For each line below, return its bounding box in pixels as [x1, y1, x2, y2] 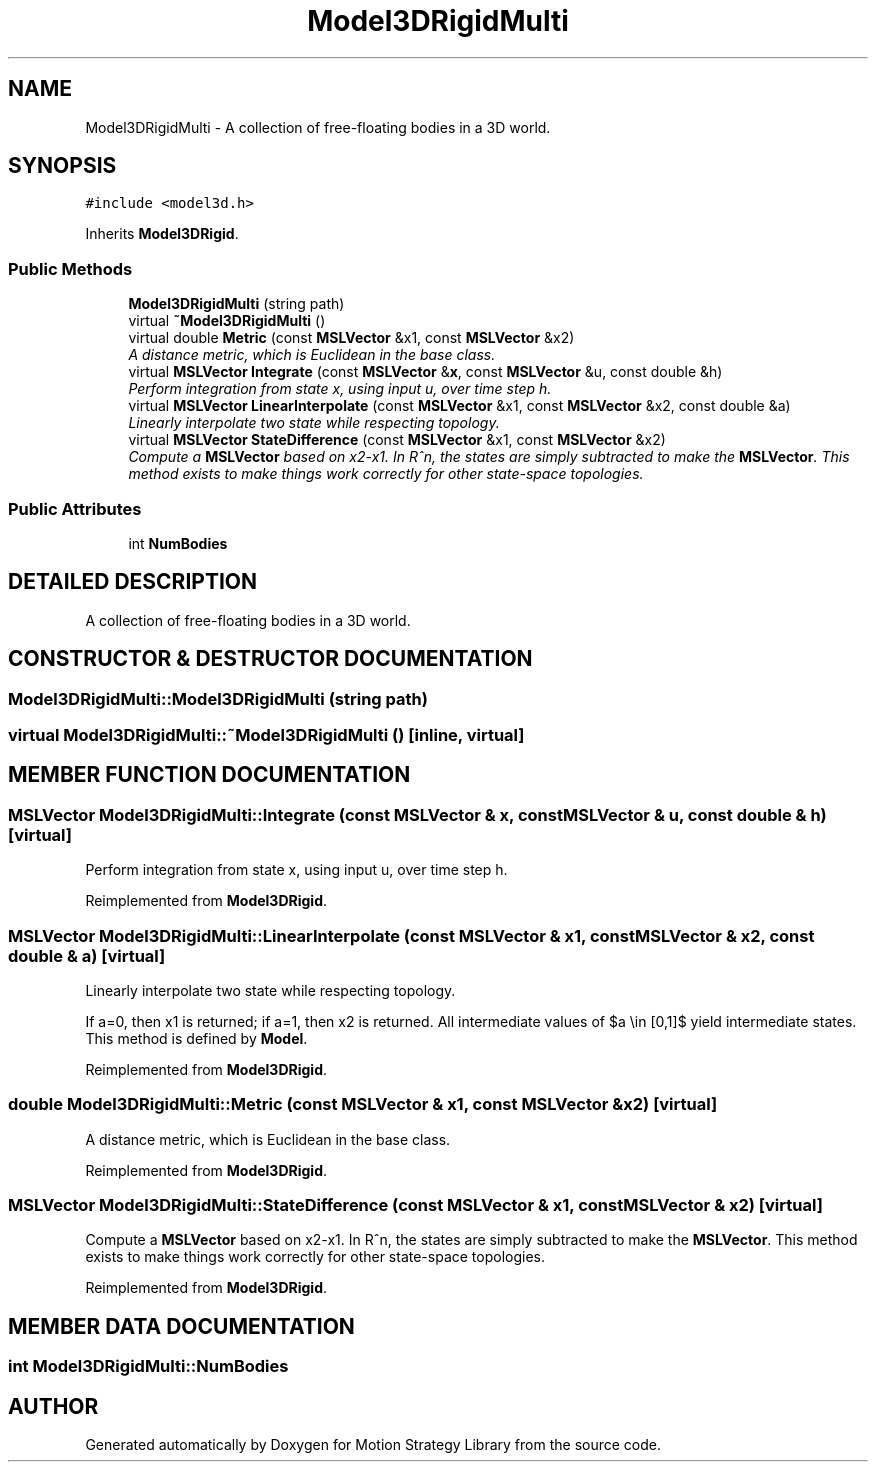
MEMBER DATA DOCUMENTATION [8, 1313, 355, 1339]
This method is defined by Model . [85, 1029, 308, 1047]
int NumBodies [128, 534, 228, 552]
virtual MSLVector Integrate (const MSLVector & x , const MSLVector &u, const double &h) [128, 363, 723, 381]
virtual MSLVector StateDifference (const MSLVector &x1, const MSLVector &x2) [128, 431, 666, 449]
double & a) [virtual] [8, 945, 166, 966]
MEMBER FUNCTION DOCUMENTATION [8, 762, 411, 788]
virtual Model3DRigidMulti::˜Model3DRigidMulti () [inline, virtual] [8, 725, 525, 745]
